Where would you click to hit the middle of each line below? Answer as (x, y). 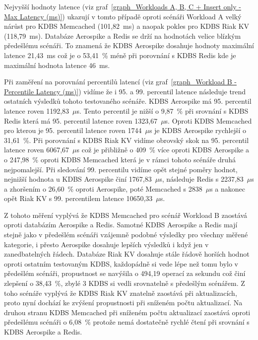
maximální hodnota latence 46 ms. (57, 65)
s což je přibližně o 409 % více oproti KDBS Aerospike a (163, 150)
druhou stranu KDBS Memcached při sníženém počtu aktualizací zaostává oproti (127, 312)
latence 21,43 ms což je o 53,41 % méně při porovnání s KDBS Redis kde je (120, 55)
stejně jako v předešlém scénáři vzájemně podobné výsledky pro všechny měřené (126, 235)
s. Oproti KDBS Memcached (208, 120)
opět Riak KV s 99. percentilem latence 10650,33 (78, 198)
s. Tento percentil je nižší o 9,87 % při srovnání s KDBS (162, 110)
